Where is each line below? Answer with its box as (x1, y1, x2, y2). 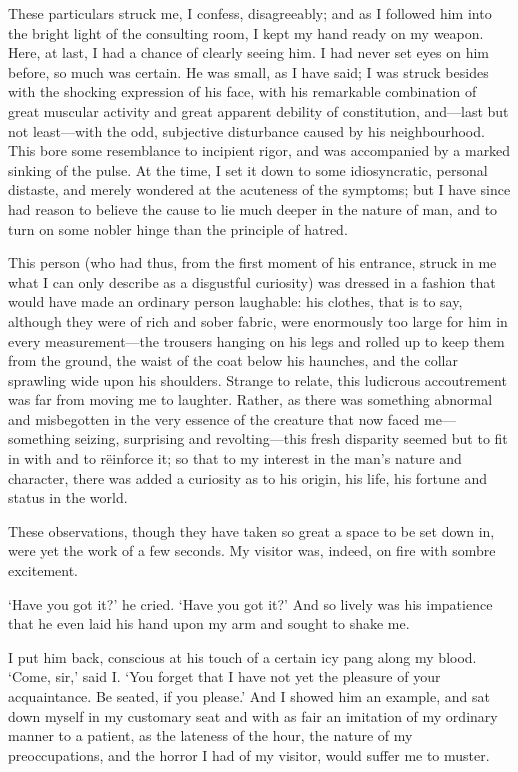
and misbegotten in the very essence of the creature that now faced (8, 408, 420, 429)
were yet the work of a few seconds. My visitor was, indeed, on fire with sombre (8, 540, 496, 561)
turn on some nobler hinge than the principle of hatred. (8, 218, 348, 239)
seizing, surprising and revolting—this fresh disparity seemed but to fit (74, 428, 508, 449)
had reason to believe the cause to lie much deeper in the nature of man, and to (8, 198, 498, 219)
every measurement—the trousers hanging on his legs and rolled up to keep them (8, 330, 505, 351)
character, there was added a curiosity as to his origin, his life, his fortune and (8, 467, 488, 488)
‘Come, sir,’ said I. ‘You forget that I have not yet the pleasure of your (8, 666, 441, 687)
